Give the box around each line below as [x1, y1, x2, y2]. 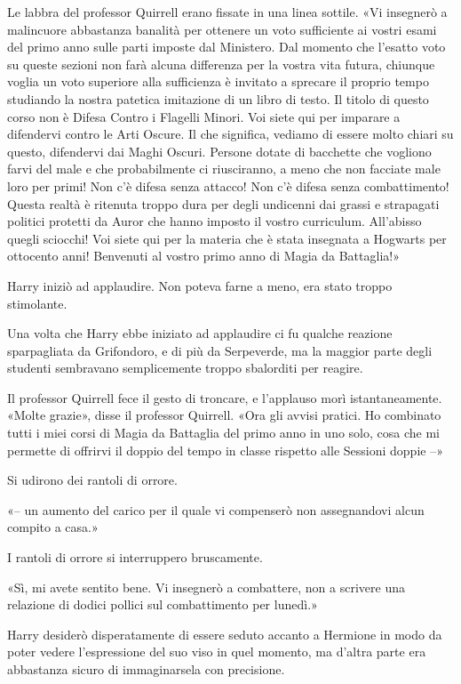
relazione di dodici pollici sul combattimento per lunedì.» [7, 595, 318, 614]
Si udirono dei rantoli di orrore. [7, 471, 178, 489]
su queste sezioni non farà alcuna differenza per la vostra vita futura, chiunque [7, 54, 435, 73]
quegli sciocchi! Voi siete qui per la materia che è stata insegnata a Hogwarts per [7, 229, 447, 247]
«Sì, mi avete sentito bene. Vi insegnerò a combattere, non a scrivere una [7, 577, 405, 596]
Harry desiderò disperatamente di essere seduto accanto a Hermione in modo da [7, 624, 442, 643]
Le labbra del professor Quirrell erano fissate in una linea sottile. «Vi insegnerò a [7, 3, 448, 20]
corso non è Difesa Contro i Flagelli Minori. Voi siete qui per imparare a [7, 107, 401, 125]
